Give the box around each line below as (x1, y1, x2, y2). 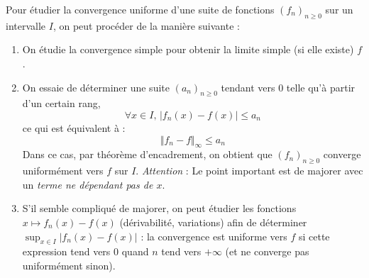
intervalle (6, 18, 46, 33)
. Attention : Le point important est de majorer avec (136, 163, 363, 178)
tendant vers (221, 79, 275, 94)
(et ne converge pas (225, 244, 309, 259)
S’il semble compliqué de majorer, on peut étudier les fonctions (22, 201, 297, 216)
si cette (298, 228, 330, 243)
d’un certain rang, (22, 96, 101, 111)
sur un (325, 2, 353, 16)
